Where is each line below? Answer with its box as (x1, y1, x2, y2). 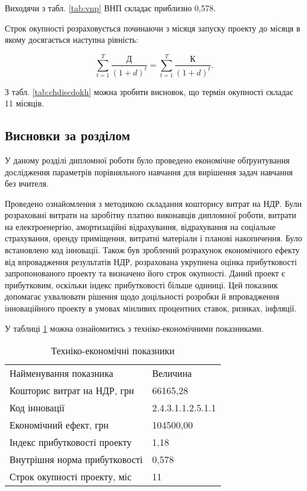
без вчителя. (5, 177, 49, 190)
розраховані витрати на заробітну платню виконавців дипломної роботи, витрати (5, 209, 296, 221)
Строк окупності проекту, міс (10, 470, 132, 484)
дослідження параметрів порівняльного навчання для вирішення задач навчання (5, 165, 293, 178)
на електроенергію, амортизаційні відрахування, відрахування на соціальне (5, 220, 276, 232)
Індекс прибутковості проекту (10, 435, 132, 449)
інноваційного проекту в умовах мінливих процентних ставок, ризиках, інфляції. (5, 302, 297, 314)
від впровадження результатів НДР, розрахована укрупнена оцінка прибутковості (5, 255, 297, 267)
